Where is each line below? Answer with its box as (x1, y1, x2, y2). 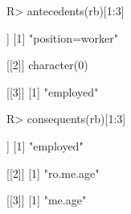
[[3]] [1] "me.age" (6, 191, 87, 208)
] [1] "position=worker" (6, 29, 118, 46)
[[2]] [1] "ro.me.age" (6, 164, 100, 181)
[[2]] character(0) (6, 56, 88, 73)
